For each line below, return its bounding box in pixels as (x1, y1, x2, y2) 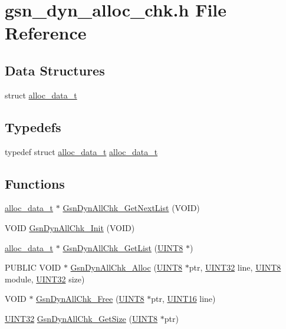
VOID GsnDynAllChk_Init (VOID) (5, 221, 135, 233)
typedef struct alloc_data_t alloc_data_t (5, 145, 158, 157)
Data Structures (5, 61, 105, 79)
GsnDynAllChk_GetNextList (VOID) (63, 202, 200, 214)
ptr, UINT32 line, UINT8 (189, 261, 281, 274)
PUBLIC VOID (5, 261, 61, 274)
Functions (5, 174, 65, 192)
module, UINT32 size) (5, 272, 85, 285)
